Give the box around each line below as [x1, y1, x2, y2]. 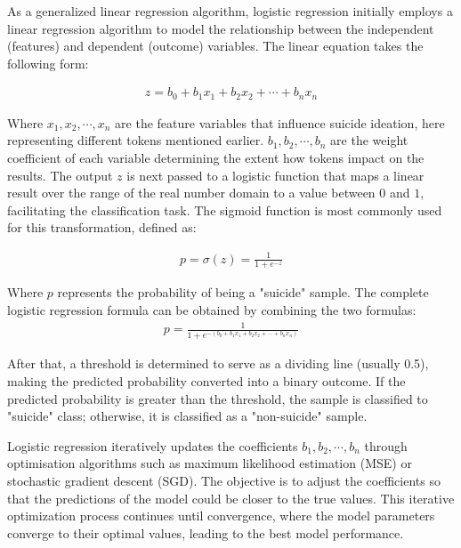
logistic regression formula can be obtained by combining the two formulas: [7, 300, 417, 318]
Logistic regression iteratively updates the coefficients [7, 436, 298, 455]
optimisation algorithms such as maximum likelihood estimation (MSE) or [7, 454, 412, 472]
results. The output [7, 165, 113, 184]
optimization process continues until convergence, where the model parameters [7, 506, 435, 525]
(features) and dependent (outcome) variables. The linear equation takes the [7, 36, 424, 55]
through [364, 436, 408, 455]
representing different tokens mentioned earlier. [7, 131, 264, 149]
